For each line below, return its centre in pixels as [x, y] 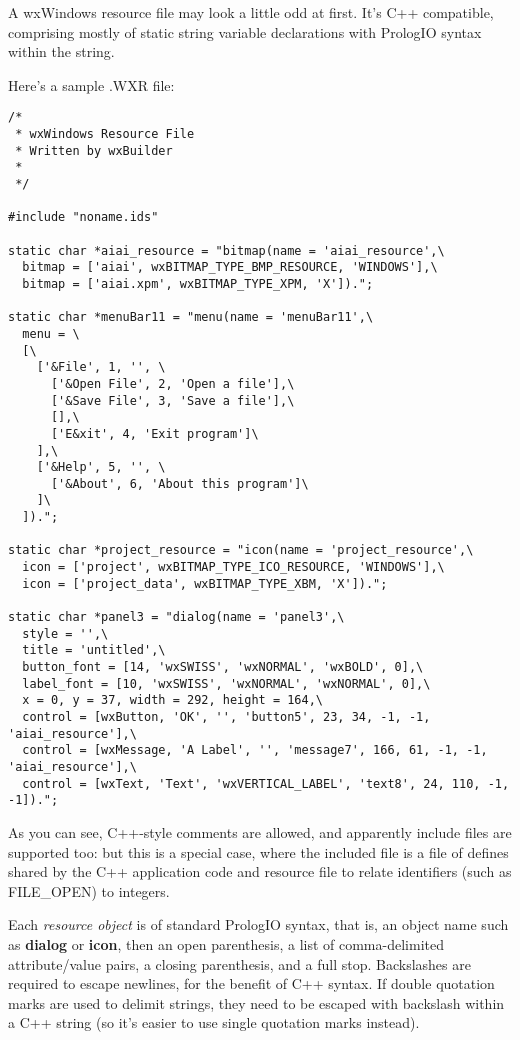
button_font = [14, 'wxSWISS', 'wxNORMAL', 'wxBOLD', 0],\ [223, 667]
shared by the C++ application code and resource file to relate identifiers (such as [260, 871]
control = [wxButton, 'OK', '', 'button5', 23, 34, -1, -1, [226, 717]
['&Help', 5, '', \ [101, 467]
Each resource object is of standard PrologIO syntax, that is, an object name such [258, 924]
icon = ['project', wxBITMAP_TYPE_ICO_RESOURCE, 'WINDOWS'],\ [233, 567]
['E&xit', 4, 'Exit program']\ [154, 433]
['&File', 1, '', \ [101, 367]
